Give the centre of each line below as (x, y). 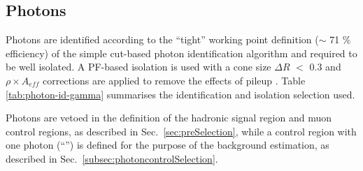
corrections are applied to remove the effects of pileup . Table (174, 80)
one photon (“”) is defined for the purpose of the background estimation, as (168, 145)
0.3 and (325, 67)
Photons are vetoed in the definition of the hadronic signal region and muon (169, 118)
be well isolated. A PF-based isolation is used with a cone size (138, 67)
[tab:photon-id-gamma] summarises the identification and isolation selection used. (180, 94)
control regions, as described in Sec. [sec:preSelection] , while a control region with (181, 131)
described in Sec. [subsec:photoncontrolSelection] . (112, 158)
